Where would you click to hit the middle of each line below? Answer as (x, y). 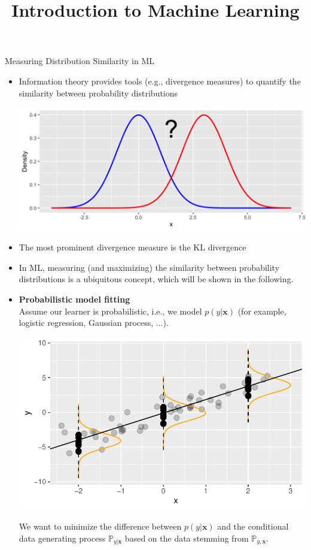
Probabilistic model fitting (74, 299)
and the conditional (253, 526)
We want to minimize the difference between (100, 526)
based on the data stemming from (187, 538)
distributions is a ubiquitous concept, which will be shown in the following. (156, 279)
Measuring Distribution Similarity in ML (80, 61)
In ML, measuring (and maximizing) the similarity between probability (149, 267)
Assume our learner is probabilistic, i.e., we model (110, 311)
